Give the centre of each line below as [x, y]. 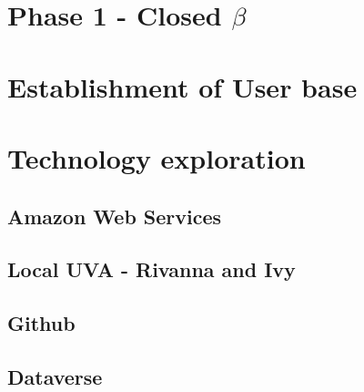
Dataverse [55, 376]
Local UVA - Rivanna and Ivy [152, 269]
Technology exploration [157, 157]
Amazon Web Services [115, 216]
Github [41, 323]
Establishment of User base [182, 86]
